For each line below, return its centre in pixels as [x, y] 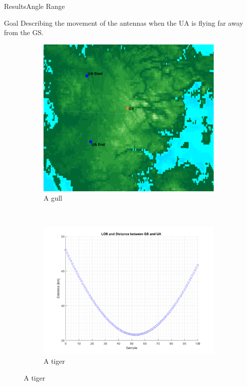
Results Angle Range [35, 6]
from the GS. [24, 32]
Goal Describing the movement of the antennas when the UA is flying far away [124, 22]
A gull [53, 198]
